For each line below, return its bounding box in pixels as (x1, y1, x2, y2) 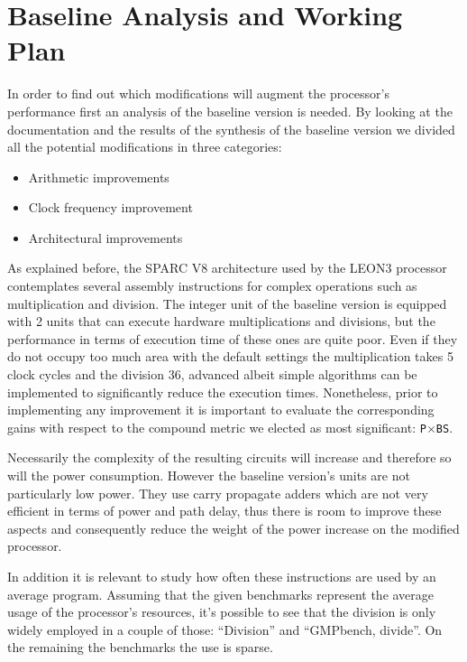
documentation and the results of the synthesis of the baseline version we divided (7, 119, 455, 138)
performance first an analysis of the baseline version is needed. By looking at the (7, 101, 453, 120)
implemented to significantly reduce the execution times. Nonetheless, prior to (7, 382, 438, 401)
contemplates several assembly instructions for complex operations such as (7, 276, 417, 295)
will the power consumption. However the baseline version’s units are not (7, 466, 410, 485)
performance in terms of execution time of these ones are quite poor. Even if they (7, 329, 458, 348)
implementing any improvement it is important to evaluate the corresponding (7, 400, 435, 419)
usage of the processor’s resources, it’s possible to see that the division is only (7, 602, 436, 621)
